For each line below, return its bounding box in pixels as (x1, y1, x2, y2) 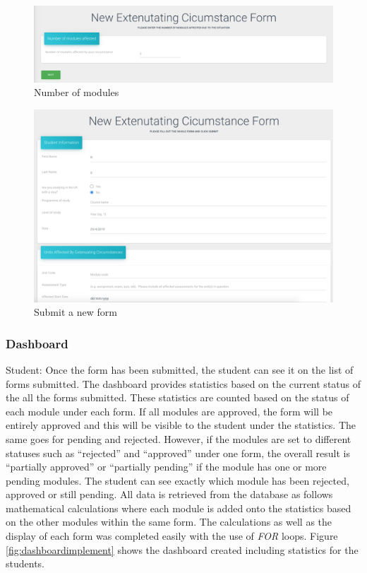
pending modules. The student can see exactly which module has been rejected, (6, 473, 349, 488)
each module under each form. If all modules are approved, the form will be (6, 403, 333, 418)
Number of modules (34, 85, 119, 100)
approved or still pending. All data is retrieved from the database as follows (6, 487, 333, 502)
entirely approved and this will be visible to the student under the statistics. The (6, 418, 356, 432)
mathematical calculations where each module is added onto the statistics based (6, 500, 351, 515)
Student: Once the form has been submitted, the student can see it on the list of (6, 362, 354, 377)
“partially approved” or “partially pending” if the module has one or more (6, 459, 327, 474)
